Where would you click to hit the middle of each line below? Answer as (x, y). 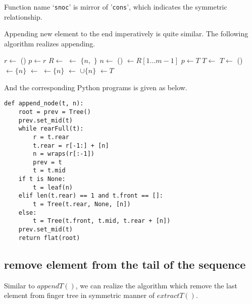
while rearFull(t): (51, 129)
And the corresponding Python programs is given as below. (96, 87)
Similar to (19, 285)
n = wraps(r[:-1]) (64, 154)
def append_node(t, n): (44, 104)
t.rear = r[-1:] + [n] (71, 145)
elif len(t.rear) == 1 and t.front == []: (91, 196)
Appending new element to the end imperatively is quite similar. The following (126, 34)
